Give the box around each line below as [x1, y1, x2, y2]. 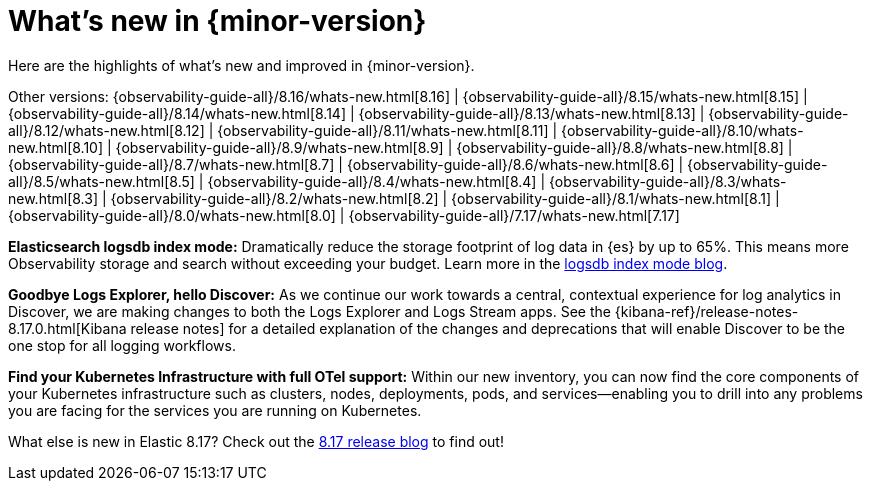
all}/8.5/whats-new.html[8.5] [8, 172, 195, 190]
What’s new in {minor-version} [8, 4, 427, 38]
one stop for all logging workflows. [8, 336, 236, 354]
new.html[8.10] [8, 138, 104, 156]
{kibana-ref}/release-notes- [614, 302, 799, 320]
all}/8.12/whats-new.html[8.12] [8, 121, 205, 139]
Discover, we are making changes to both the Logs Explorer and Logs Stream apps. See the [8, 302, 611, 320]
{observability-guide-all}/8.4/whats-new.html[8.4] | [207, 172, 546, 190]
